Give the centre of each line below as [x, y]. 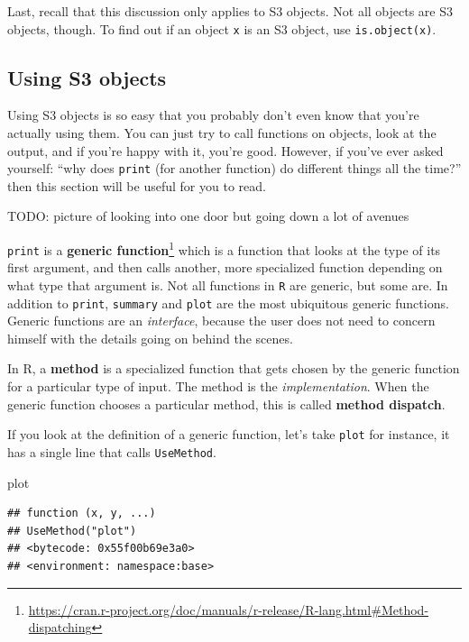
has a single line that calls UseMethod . [112, 451]
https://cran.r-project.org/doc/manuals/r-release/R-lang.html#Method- [229, 609]
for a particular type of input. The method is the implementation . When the [218, 386]
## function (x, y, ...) [82, 514]
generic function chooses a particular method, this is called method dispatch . [226, 404]
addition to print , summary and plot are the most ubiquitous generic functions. [228, 303]
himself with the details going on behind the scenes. [150, 338]
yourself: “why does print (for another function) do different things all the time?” [234, 168]
